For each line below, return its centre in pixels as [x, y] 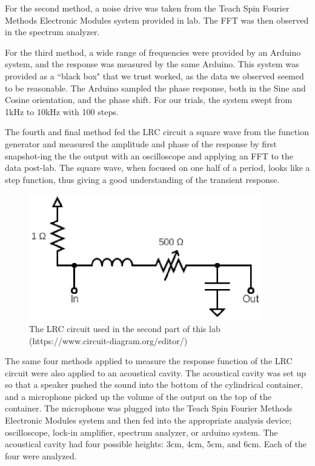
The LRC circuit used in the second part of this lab [125, 328]
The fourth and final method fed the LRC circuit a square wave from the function [157, 132]
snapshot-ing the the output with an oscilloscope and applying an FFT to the [149, 155]
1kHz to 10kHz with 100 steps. [62, 111]
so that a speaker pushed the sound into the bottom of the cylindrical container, [154, 384]
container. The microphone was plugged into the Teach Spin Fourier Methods [149, 408]
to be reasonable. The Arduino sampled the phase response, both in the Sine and [155, 88]
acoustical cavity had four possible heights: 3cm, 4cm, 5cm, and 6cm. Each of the [156, 444]
